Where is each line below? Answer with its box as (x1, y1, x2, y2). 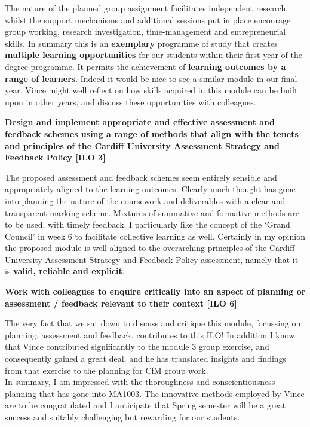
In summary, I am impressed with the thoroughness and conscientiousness (5, 375, 275, 388)
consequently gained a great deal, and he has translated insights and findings (5, 352, 287, 365)
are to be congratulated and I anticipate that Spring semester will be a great (5, 399, 286, 411)
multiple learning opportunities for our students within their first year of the (5, 49, 302, 61)
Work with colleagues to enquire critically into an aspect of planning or (5, 285, 306, 298)
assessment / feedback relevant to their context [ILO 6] (5, 296, 237, 309)
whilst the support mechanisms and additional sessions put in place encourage (5, 13, 291, 26)
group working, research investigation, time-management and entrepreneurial (5, 25, 286, 38)
